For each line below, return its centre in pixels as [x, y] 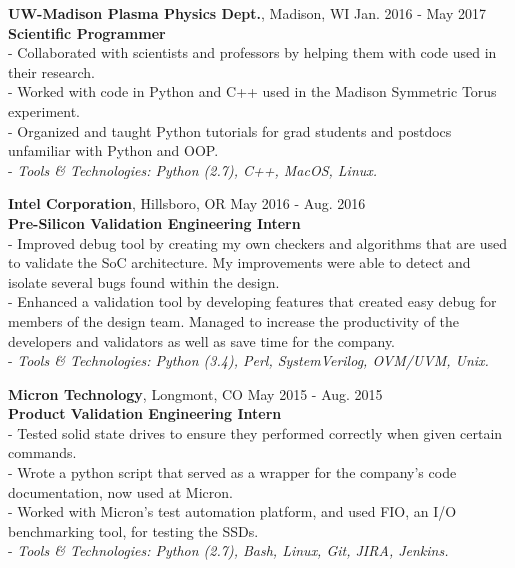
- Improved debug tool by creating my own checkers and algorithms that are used [257, 242]
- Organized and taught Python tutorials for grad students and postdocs [230, 130]
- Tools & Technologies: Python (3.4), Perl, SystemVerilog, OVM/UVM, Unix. [248, 360]
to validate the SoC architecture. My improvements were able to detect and [239, 262]
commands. [42, 452]
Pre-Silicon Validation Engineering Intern [154, 222]
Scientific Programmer [87, 32]
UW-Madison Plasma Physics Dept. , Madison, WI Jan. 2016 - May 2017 [247, 13]
